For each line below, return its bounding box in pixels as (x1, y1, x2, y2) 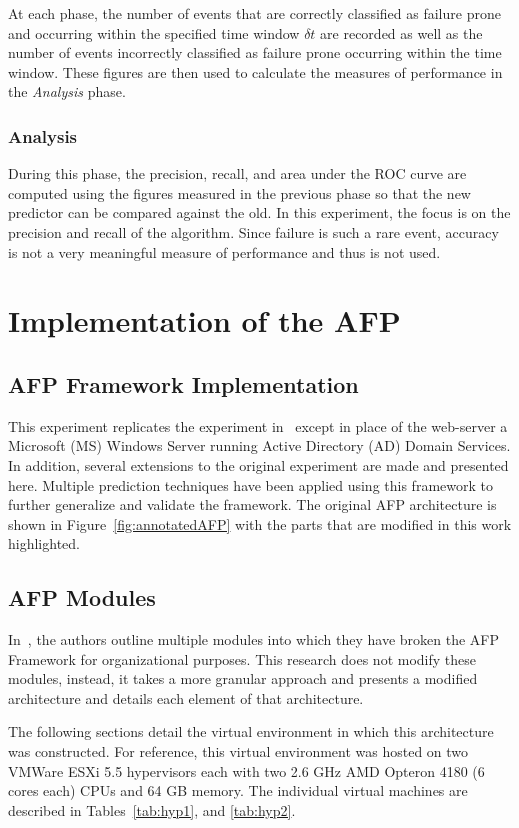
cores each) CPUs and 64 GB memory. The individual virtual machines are (8, 780, 468, 801)
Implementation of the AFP (8, 300, 401, 341)
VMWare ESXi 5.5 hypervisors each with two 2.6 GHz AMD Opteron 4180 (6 (8, 760, 485, 781)
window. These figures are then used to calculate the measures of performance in (8, 61, 503, 82)
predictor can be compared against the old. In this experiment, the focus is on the (8, 202, 511, 223)
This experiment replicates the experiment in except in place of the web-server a (8, 415, 508, 436)
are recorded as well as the (320, 22, 483, 43)
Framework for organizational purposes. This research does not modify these (8, 648, 476, 669)
